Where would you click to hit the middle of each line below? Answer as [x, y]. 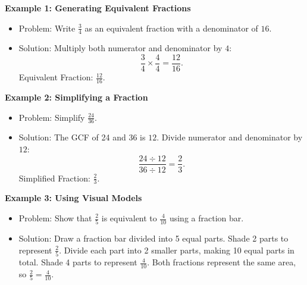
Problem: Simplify [52, 117]
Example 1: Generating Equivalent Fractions [98, 8]
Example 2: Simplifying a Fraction [76, 97]
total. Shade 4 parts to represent [78, 262]
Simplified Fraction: [54, 178]
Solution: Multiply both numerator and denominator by [120, 48]
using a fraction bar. [206, 218]
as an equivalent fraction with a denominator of [171, 28]
